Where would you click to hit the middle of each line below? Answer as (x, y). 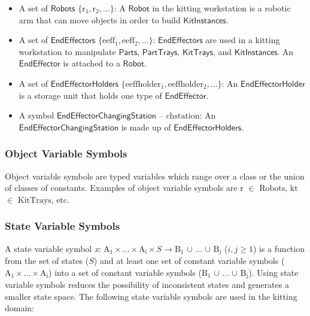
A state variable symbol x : (53, 248)
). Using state (273, 272)
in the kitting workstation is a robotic (221, 8)
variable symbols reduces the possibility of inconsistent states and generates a (147, 285)
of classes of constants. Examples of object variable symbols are (121, 188)
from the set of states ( (47, 261)
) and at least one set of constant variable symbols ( (189, 261)
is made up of (146, 127)
